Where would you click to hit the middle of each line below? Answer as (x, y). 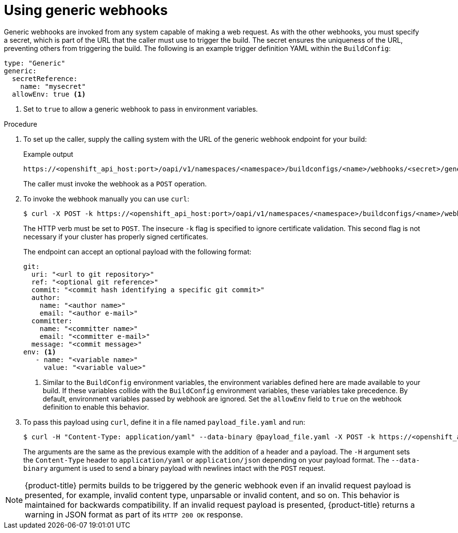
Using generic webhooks (86, 10)
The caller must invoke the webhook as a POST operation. (115, 183)
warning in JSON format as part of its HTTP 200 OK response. (134, 514)
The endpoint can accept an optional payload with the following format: (138, 251)
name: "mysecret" (53, 86)
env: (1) (40, 352)
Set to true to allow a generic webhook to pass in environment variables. (141, 109)
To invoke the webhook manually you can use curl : (106, 199)
